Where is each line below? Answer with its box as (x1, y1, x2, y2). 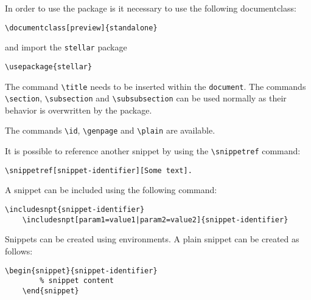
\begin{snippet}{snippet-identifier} (5, 266, 158, 275)
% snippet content (40, 276, 114, 285)
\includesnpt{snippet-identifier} (5, 205, 145, 214)
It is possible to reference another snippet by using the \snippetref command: (5, 145, 301, 157)
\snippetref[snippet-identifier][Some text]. (5, 166, 192, 175)
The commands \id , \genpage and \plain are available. (5, 124, 215, 137)
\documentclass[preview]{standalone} (5, 23, 158, 32)
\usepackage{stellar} (5, 62, 93, 71)
